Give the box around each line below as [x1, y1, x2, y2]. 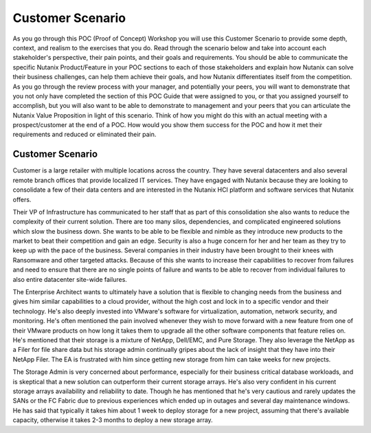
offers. [12, 195, 32, 203]
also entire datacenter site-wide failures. [12, 275, 127, 283]
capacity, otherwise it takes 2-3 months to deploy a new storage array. [12, 416, 213, 424]
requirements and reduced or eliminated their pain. [12, 131, 157, 139]
